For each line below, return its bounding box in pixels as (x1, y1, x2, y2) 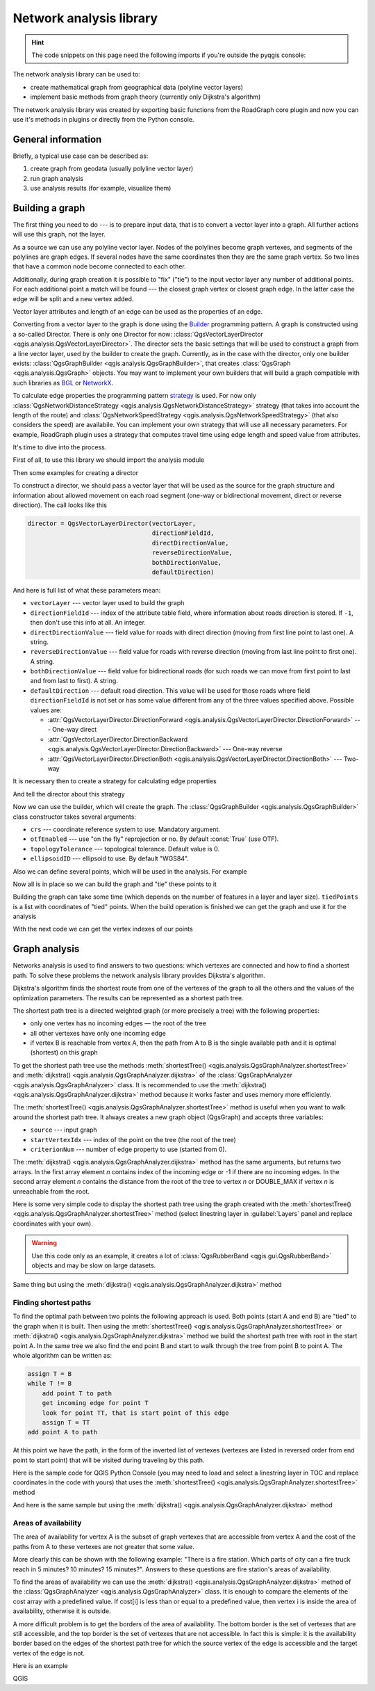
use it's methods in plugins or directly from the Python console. (12, 115, 194, 123)
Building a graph (12, 202, 85, 214)
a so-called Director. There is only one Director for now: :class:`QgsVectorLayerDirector (12, 330, 264, 338)
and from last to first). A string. (30, 677, 118, 685)
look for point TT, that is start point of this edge (42, 1409, 229, 1417)
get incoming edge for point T (42, 1399, 149, 1407)
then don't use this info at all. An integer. (30, 618, 146, 627)
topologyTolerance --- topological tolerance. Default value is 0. (30, 844, 220, 853)
